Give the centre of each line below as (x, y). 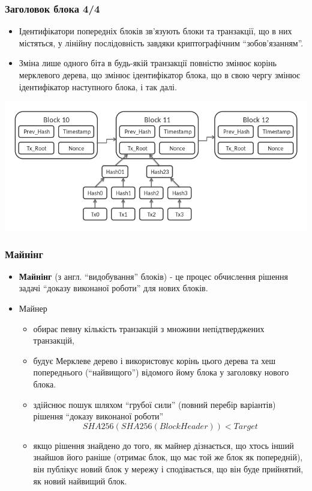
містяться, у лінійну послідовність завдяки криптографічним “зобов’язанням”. (161, 42)
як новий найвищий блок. (80, 480)
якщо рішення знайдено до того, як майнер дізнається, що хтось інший (163, 445)
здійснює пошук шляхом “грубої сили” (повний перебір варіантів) (154, 404)
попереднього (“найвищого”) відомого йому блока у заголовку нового (161, 372)
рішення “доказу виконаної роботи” (98, 416)
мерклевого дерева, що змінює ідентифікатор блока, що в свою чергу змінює (160, 75)
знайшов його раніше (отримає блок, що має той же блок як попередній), (168, 457)
